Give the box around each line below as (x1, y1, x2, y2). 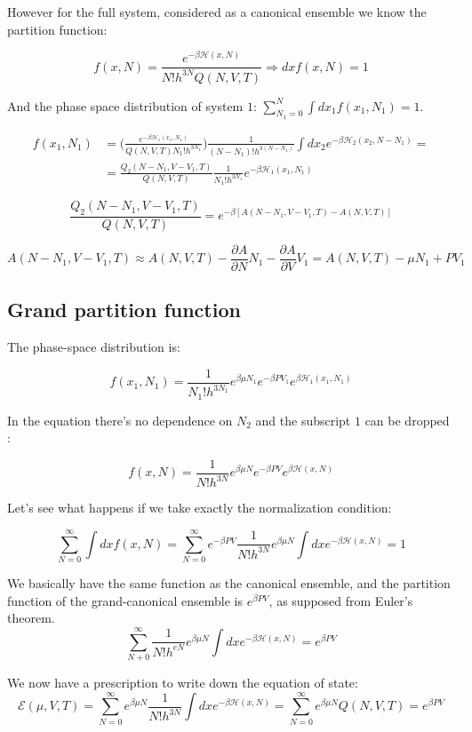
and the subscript (255, 410, 351, 429)
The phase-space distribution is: (7, 338, 180, 356)
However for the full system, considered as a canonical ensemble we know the (7, 3, 427, 20)
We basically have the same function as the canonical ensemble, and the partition (7, 574, 451, 593)
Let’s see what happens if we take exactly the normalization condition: (7, 498, 392, 517)
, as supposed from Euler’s (268, 591, 413, 609)
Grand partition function (7, 296, 241, 323)
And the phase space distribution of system (7, 96, 244, 115)
